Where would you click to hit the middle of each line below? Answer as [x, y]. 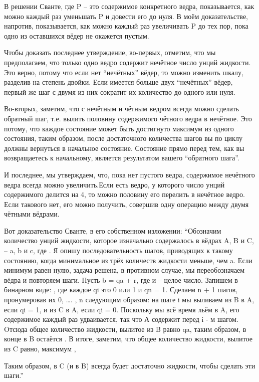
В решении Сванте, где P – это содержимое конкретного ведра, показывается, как [129, 6]
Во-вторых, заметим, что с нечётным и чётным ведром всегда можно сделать [121, 109]
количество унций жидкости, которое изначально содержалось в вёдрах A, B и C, [129, 240]
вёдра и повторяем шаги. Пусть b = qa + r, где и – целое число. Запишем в [121, 279]
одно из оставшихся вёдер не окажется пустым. [77, 35]
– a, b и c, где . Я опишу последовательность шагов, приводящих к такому [118, 250]
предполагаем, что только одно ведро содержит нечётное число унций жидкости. [127, 62]
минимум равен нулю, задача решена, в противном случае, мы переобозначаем [124, 270]
